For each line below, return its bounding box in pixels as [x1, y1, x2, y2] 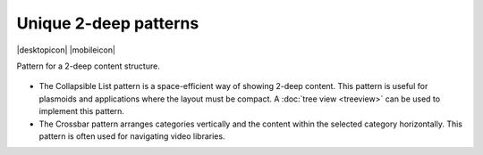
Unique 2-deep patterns [16, 13, 199, 33]
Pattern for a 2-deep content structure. [16, 61, 160, 71]
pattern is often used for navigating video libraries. [38, 130, 225, 142]
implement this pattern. [38, 106, 125, 117]
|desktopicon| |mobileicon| [16, 45, 116, 55]
